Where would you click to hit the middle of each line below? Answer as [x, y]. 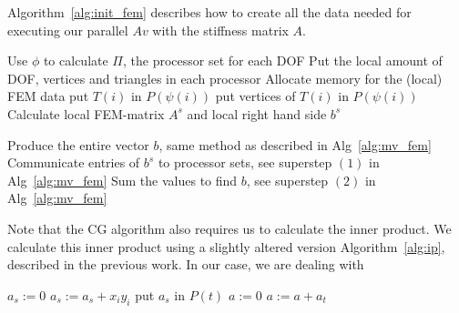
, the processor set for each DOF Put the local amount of [283, 61]
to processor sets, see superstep [245, 162]
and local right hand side [257, 113]
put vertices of [255, 96]
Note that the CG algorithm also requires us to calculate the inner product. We [229, 228]
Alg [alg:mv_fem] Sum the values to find [122, 180]
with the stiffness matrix [220, 30]
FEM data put [48, 96]
